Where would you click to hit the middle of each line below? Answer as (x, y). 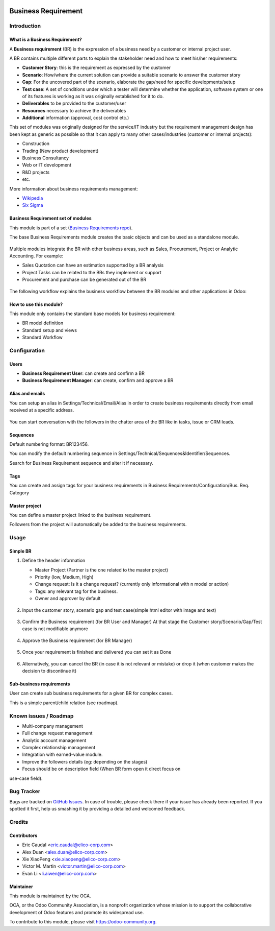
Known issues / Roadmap (42, 716)
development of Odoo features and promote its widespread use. (77, 912)
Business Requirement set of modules (50, 218)
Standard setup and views (50, 330)
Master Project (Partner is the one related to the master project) (102, 570)
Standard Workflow (43, 338)
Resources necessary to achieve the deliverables (74, 110)
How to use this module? (36, 304)
